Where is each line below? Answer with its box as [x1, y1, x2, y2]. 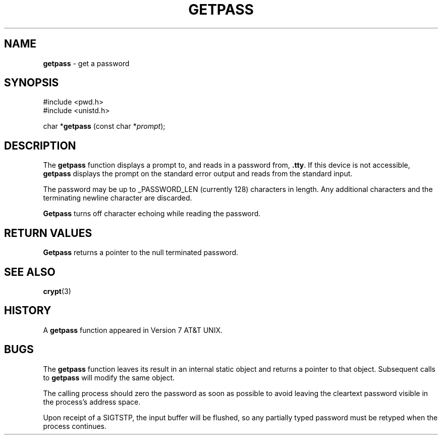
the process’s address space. [43, 397, 141, 406]
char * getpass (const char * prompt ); [43, 122, 165, 131]
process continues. [43, 421, 107, 430]
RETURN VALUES [4, 226, 92, 239]
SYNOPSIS [4, 76, 59, 89]
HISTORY [4, 304, 51, 317]
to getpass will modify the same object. [43, 373, 175, 382]
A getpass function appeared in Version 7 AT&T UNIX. [43, 325, 223, 334]
